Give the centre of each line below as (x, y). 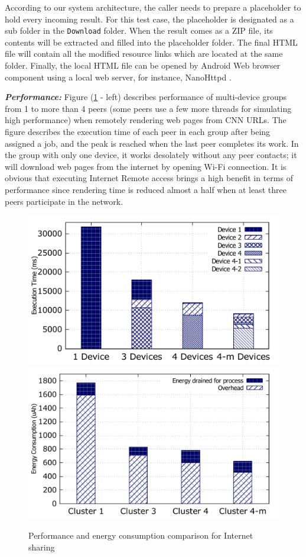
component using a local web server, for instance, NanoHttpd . (118, 77)
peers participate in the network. (64, 201)
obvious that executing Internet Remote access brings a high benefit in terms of (149, 178)
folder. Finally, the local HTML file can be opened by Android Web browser (143, 65)
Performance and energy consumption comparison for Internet (141, 535)
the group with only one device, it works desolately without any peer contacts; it (151, 155)
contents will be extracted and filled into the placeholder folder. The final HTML (151, 42)
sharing (42, 547)
